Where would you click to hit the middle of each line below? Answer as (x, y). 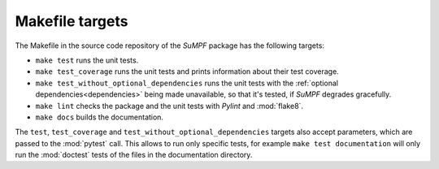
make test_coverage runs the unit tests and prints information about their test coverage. (187, 71)
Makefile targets (72, 21)
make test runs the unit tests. (87, 60)
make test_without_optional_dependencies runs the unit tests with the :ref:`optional (187, 83)
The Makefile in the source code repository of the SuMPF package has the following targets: (170, 45)
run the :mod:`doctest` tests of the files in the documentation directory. (134, 155)
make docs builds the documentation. (100, 117)
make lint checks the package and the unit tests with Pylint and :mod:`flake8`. (170, 106)
